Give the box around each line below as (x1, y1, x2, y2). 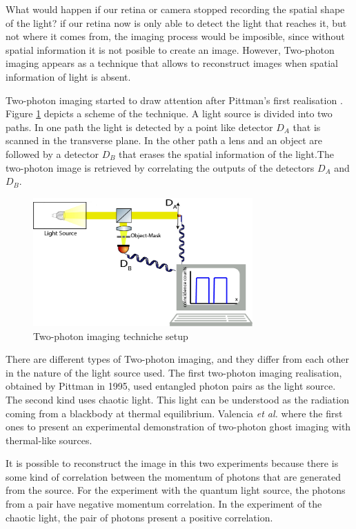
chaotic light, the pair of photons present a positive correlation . (6, 510, 273, 524)
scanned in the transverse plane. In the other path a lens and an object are (6, 133, 322, 148)
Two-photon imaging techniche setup (33, 328, 188, 343)
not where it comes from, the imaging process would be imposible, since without (6, 29, 345, 43)
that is (293, 119, 321, 134)
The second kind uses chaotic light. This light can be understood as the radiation (6, 392, 349, 406)
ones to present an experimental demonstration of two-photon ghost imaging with (6, 419, 351, 434)
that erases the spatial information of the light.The (119, 146, 334, 161)
